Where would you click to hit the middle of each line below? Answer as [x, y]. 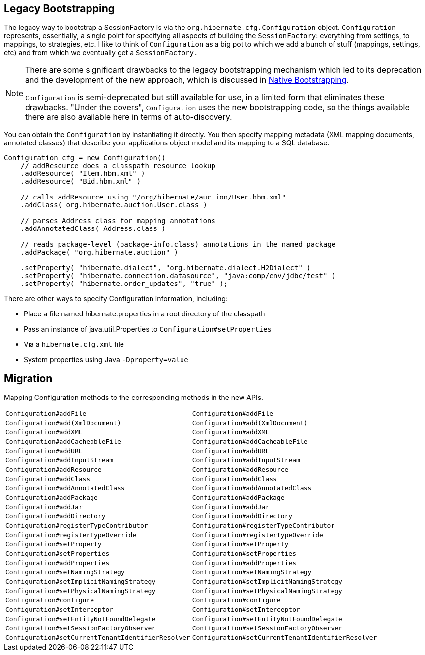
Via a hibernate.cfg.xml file [74, 344]
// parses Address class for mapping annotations [118, 221]
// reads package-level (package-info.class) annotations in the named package [178, 244]
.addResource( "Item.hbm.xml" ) [83, 174]
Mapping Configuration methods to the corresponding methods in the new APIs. [134, 398]
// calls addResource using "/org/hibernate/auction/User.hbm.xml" [153, 197]
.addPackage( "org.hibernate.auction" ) [99, 252]
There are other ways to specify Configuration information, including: [116, 299]
